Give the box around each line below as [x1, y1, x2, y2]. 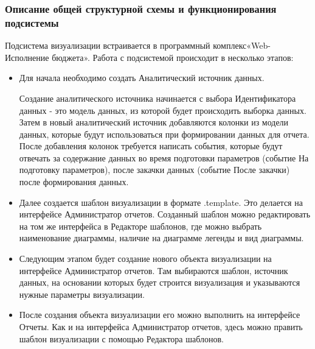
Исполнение [5, 51, 49, 63]
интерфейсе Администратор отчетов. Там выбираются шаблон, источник [19, 264, 288, 277]
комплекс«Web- [213, 39, 271, 52]
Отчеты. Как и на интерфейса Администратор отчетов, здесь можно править [19, 320, 303, 333]
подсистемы [5, 15, 59, 30]
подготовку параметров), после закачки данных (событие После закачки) [19, 163, 290, 176]
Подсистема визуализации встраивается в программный [5, 39, 210, 52]
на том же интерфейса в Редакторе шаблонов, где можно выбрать [19, 219, 262, 232]
